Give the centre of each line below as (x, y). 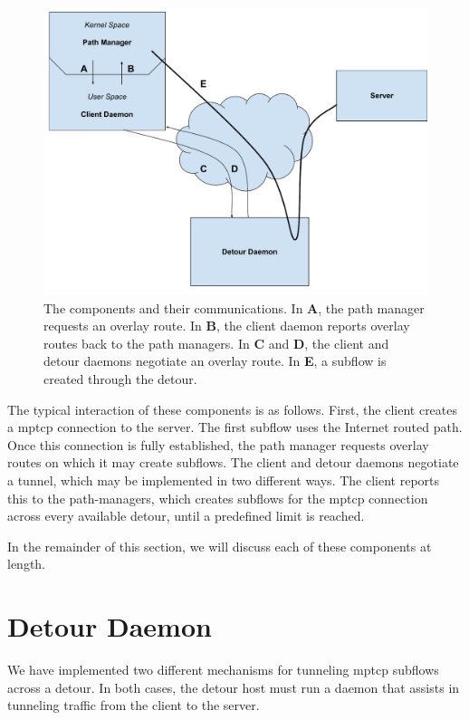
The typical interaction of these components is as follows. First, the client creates (233, 409)
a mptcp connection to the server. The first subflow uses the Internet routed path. (235, 427)
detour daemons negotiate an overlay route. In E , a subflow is (215, 361)
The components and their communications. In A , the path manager (234, 307)
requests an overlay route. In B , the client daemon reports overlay (227, 326)
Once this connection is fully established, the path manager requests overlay (218, 444)
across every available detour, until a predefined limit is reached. (186, 516)
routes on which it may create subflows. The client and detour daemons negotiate (233, 462)
